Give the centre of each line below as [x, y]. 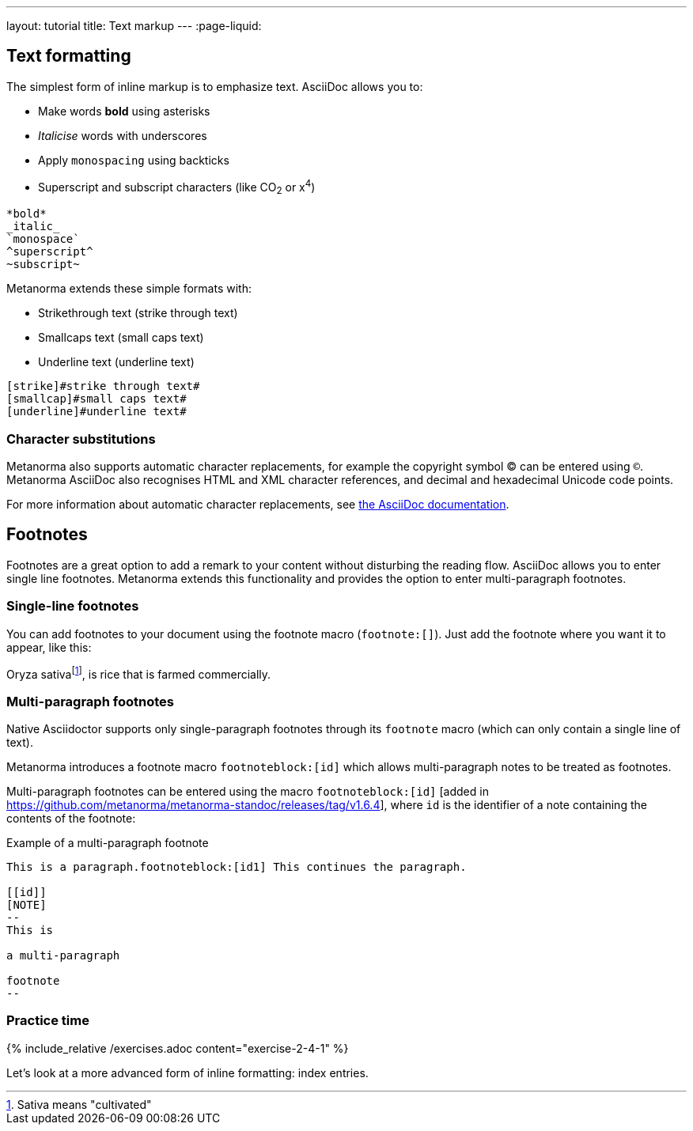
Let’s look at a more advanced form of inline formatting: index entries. [187, 1072]
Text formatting [69, 56]
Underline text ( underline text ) [116, 362]
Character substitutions [81, 439]
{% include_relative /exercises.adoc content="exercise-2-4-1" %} [178, 1048]
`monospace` [43, 239]
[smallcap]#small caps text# [97, 399]
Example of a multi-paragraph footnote [108, 843]
